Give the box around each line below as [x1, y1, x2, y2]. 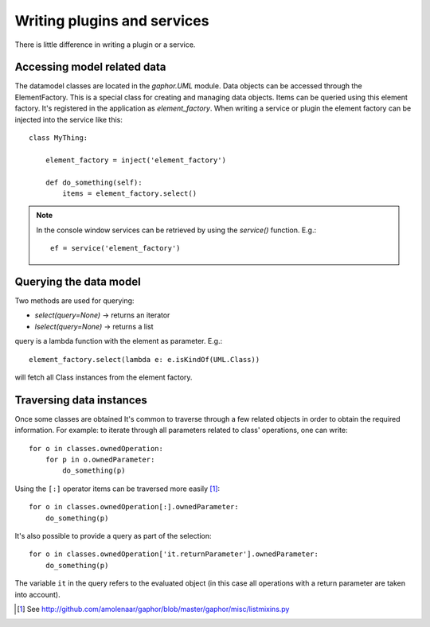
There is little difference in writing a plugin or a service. [14, 40, 196, 49]
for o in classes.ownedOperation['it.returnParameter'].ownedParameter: [29, 550, 319, 559]
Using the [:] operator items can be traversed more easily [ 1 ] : [14, 484, 221, 493]
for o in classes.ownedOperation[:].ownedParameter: [29, 502, 239, 512]
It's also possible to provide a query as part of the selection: [14, 532, 212, 541]
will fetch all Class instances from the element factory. [14, 372, 193, 382]
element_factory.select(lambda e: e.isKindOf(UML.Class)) [29, 355, 260, 364]
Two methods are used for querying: [14, 296, 135, 306]
